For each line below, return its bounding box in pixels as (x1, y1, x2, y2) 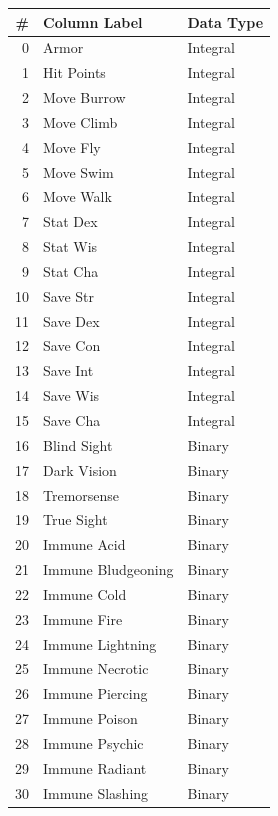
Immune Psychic (43, 732, 144, 753)
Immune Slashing (43, 782, 149, 803)
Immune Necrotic (43, 658, 149, 679)
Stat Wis (43, 236, 98, 257)
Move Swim (43, 161, 114, 182)
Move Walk (43, 186, 112, 207)
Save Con (43, 335, 101, 356)
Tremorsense (43, 484, 120, 505)
